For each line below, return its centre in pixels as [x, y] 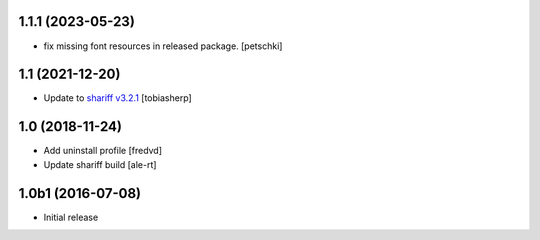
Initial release [71, 217]
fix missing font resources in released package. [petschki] [163, 46]
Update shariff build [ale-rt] [100, 164]
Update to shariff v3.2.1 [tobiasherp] [117, 98]
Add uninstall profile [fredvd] [103, 151]
